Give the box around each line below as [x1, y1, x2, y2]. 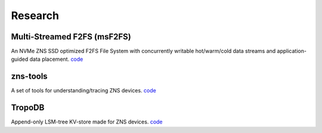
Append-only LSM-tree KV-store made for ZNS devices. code [11, 118, 163, 125]
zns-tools [11, 72, 48, 82]
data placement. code [29, 55, 83, 63]
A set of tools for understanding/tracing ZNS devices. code [11, 87, 156, 94]
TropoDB [11, 103, 45, 113]
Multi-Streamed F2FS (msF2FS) [11, 32, 131, 42]
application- [277, 48, 307, 55]
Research [11, 9, 60, 22]
